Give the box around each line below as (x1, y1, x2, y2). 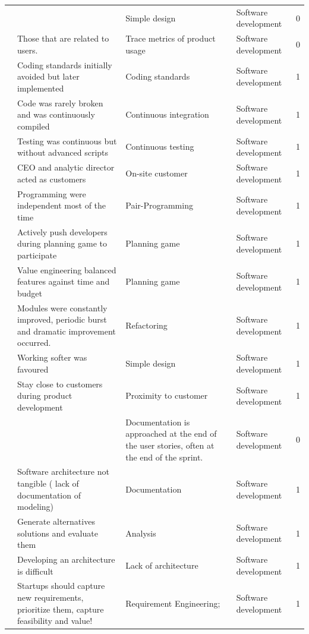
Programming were (17, 187, 86, 200)
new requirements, (17, 591, 84, 604)
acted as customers (17, 172, 86, 185)
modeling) (17, 500, 54, 513)
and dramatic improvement (17, 324, 116, 337)
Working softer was (17, 351, 87, 364)
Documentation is (125, 415, 190, 428)
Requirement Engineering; (125, 597, 220, 609)
